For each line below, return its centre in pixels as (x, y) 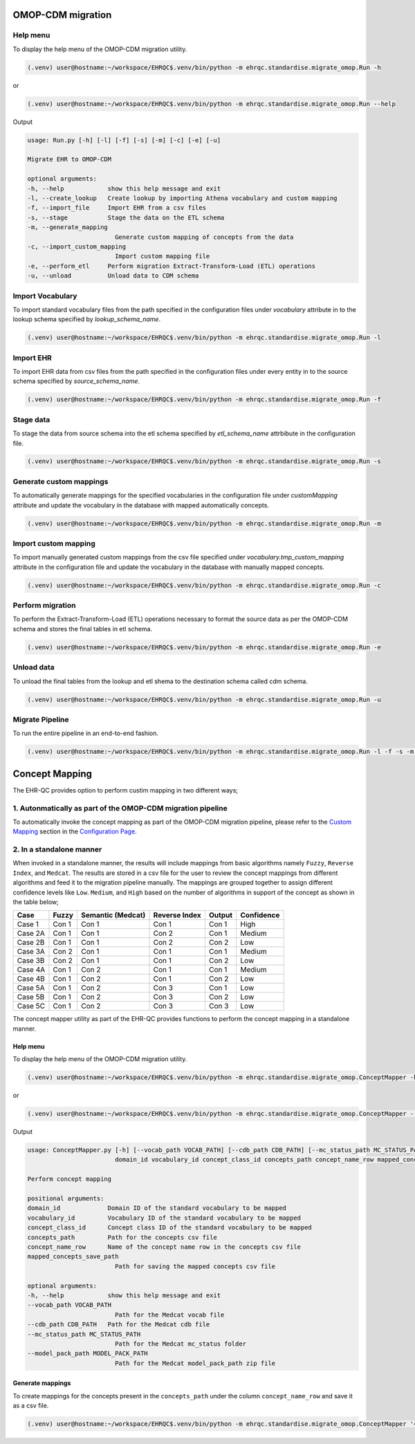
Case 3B (31, 961)
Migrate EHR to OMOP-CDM (70, 160)
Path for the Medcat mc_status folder (181, 1344)
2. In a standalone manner (57, 849)
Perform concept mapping (70, 1179)
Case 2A (31, 933)
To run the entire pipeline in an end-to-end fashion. (86, 733)
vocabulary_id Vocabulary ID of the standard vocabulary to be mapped (164, 1218)
